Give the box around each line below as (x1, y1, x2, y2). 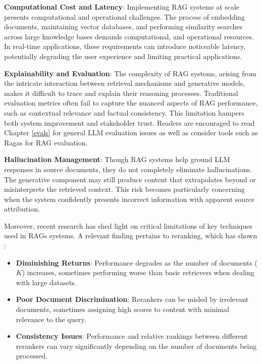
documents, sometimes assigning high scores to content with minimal (16, 304, 229, 315)
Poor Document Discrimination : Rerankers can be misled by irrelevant (16, 294, 249, 304)
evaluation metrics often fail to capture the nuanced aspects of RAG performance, (4, 97, 258, 108)
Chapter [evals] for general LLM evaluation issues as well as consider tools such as (4, 127, 258, 138)
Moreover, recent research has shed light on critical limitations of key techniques (4, 220, 252, 231)
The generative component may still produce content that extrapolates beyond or (4, 174, 256, 184)
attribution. (4, 203, 40, 214)
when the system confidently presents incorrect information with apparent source (4, 193, 255, 204)
